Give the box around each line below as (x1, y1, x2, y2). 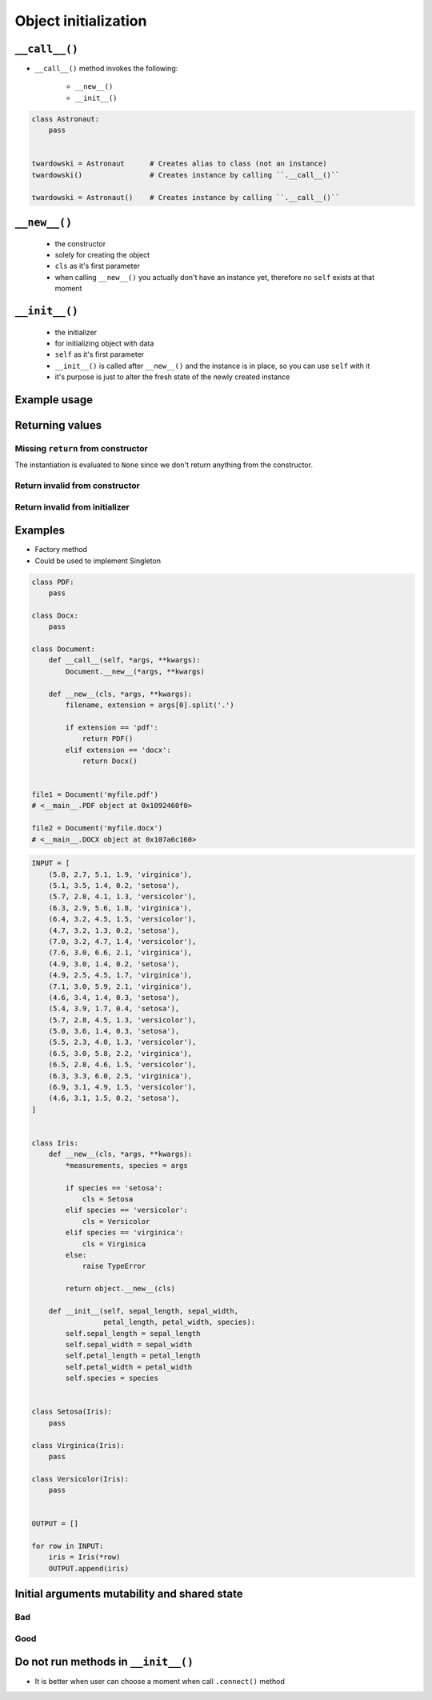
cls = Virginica (82, 1239, 146, 1248)
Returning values (14, 418, 102, 432)
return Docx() (82, 756, 138, 766)
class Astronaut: (31, 114, 100, 123)
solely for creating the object (54, 250, 150, 259)
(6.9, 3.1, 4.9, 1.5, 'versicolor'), (48, 1082, 197, 1092)
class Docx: (31, 610, 79, 620)
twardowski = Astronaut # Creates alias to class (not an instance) (31, 159, 327, 168)
